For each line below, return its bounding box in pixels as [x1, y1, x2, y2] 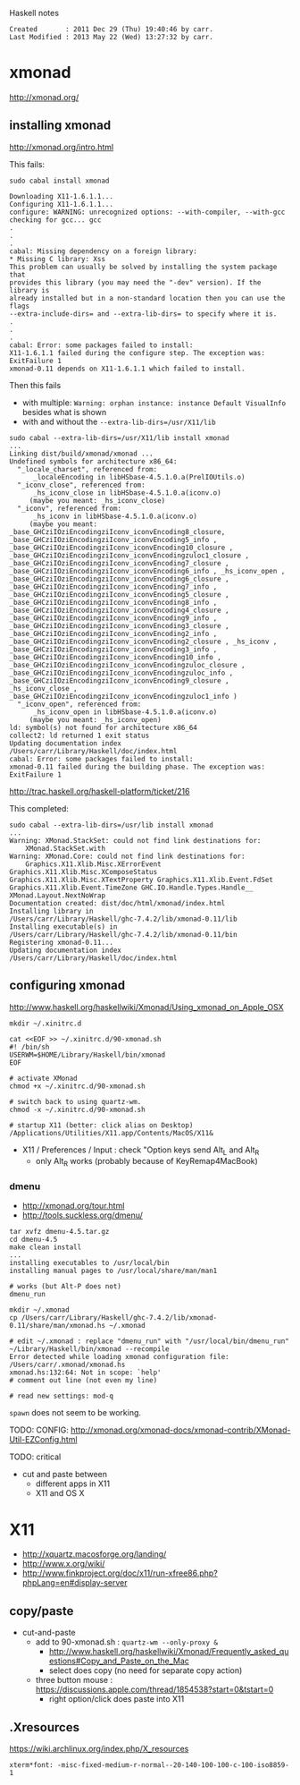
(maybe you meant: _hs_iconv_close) [29, 496, 166, 505]
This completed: [9, 803, 70, 813]
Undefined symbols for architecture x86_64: [9, 456, 178, 466]
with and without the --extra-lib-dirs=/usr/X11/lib [21, 416, 216, 427]
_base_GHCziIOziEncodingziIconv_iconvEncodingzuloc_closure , [9, 660, 246, 669]
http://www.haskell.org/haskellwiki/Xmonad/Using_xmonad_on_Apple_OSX [9, 1001, 284, 1012]
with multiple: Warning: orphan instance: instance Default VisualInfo [21, 397, 287, 408]
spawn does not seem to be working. [9, 1407, 141, 1418]
